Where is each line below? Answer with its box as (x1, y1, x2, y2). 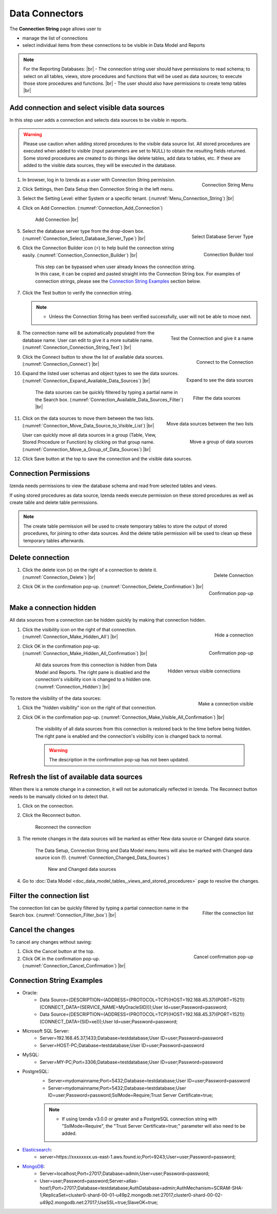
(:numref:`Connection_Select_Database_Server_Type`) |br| (22, 235, 146, 241)
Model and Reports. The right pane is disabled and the (35, 669, 150, 675)
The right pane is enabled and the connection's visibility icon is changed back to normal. (35, 733, 223, 739)
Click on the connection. (22, 803, 74, 809)
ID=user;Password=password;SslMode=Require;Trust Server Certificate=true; (48, 1092, 213, 1098)
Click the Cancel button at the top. (22, 948, 95, 955)
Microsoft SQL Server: (22, 1028, 69, 1034)
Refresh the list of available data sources (9, 773, 143, 781)
